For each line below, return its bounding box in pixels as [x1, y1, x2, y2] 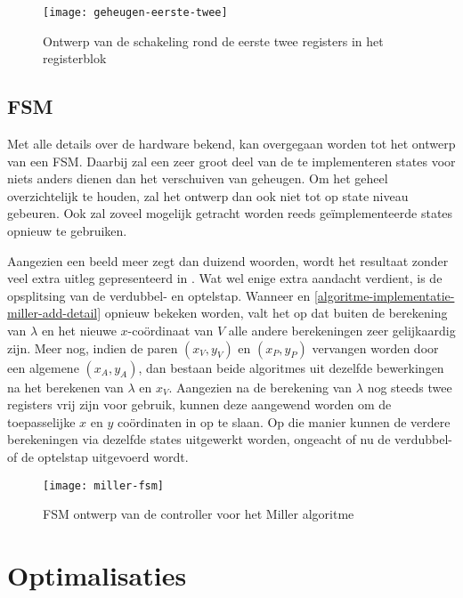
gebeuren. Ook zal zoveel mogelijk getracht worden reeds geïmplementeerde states [7, 204, 453, 222]
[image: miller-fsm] [43, 479, 165, 492]
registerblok [43, 49, 107, 68]
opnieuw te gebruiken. [7, 222, 127, 240]
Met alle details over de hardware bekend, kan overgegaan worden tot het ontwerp [7, 134, 456, 153]
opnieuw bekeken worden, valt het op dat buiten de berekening [104, 303, 448, 322]
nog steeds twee [367, 377, 452, 396]
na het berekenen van [7, 377, 124, 396]
